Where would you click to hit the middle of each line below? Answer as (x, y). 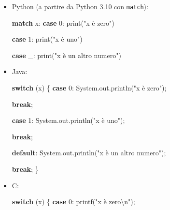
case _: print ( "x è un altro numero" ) (66, 55)
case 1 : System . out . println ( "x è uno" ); (68, 120)
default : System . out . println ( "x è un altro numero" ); (89, 153)
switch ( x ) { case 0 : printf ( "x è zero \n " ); (73, 202)
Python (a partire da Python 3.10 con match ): (80, 6)
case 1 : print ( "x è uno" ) (47, 39)
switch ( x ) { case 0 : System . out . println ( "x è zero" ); (89, 88)
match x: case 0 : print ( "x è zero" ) (63, 22)
